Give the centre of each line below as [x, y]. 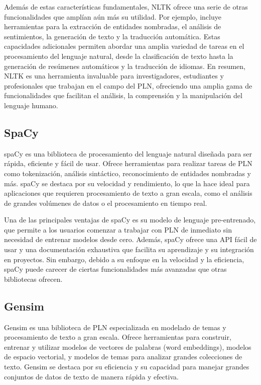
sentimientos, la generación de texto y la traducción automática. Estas [112, 36]
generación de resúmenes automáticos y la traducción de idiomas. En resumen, [125, 66]
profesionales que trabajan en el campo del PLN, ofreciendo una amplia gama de [128, 85]
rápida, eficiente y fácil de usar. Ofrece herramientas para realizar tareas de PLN [128, 163]
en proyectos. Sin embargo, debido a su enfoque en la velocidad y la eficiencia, [124, 259]
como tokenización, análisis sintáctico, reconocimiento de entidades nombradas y [127, 173]
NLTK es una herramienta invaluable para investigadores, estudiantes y [114, 76]
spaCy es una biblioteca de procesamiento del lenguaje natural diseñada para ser [128, 153]
